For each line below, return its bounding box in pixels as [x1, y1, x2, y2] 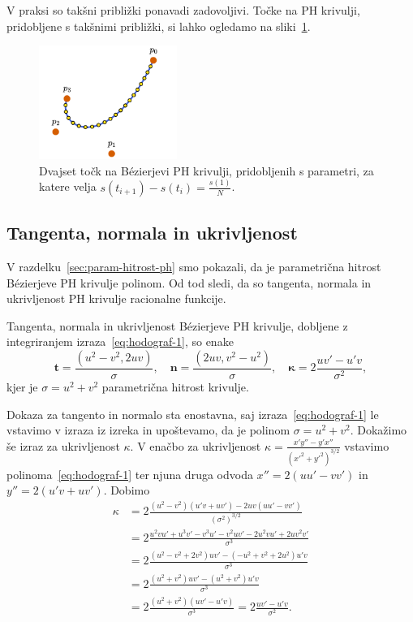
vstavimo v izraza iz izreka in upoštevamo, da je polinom [6, 421, 290, 438]
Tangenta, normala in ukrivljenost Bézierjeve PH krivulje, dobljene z [6, 317, 348, 334]
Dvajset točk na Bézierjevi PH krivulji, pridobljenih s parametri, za [39, 162, 374, 179]
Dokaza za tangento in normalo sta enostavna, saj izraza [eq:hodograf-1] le [6, 405, 379, 422]
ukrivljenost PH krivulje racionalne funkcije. [6, 290, 226, 307]
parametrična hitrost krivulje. [101, 378, 249, 395]
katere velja [39, 178, 97, 195]
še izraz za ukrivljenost [6, 437, 120, 454]
